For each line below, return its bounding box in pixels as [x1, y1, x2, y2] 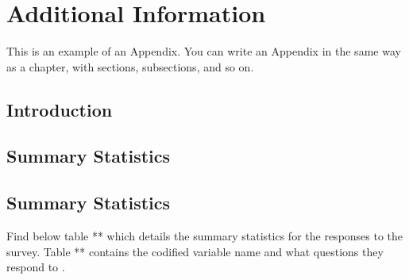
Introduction [6, 97, 113, 121]
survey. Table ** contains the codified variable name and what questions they [6, 243, 384, 259]
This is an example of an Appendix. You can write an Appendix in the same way [6, 43, 401, 59]
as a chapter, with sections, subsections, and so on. [6, 58, 254, 75]
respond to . [6, 259, 65, 275]
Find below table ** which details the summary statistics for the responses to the [6, 228, 403, 244]
